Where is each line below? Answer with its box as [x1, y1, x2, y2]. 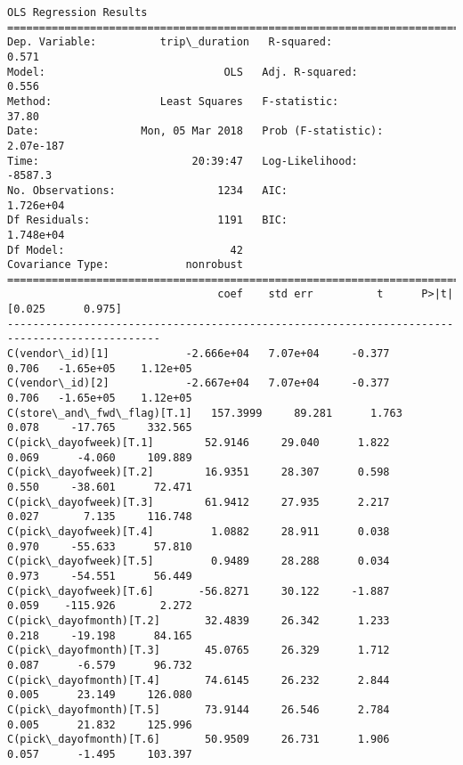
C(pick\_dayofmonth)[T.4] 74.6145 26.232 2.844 [7, 673, 390, 687]
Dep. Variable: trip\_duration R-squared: [7, 36, 333, 49]
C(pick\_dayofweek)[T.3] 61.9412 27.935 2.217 [7, 495, 390, 509]
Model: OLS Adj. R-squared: [7, 65, 358, 78]
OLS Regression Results [7, 6, 148, 19]
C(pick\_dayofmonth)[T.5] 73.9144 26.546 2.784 [7, 703, 390, 716]
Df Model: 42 [7, 243, 243, 256]
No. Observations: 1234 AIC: [7, 183, 288, 197]
